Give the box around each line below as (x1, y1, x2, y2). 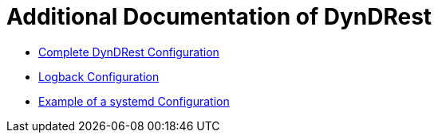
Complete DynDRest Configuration (38, 44, 219, 59)
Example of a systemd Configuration (38, 94, 230, 108)
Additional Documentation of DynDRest (6, 3, 432, 30)
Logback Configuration (38, 69, 160, 83)
